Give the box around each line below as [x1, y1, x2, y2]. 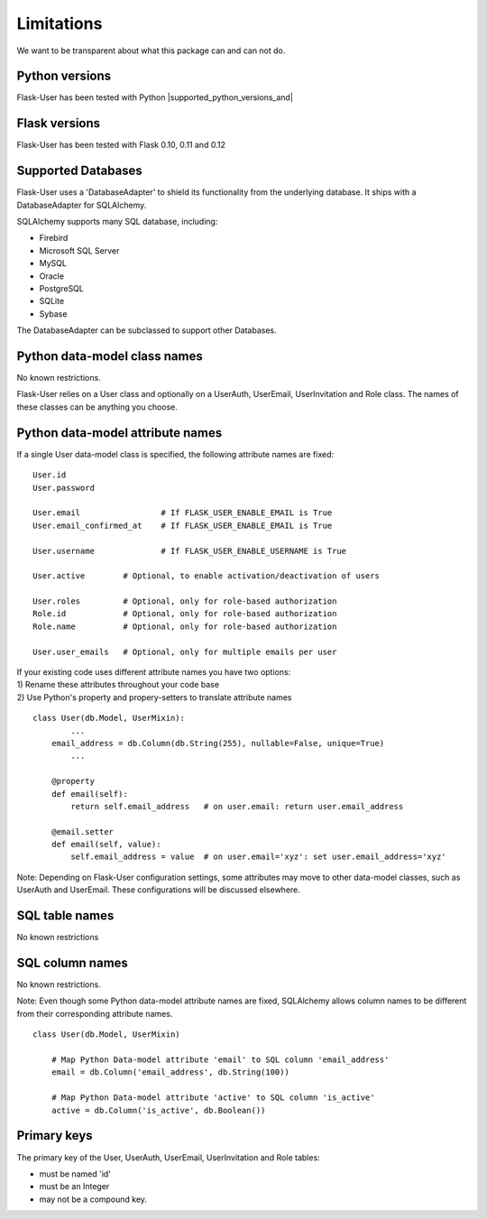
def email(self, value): [51, 839, 161, 850]
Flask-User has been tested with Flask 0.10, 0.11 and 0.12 [16, 140, 225, 151]
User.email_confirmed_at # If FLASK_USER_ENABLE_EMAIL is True [32, 520, 333, 531]
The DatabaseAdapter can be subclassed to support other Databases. [16, 325, 277, 336]
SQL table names [16, 908, 115, 924]
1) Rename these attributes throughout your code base [16, 679, 220, 690]
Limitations [16, 14, 103, 33]
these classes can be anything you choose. [16, 402, 178, 412]
